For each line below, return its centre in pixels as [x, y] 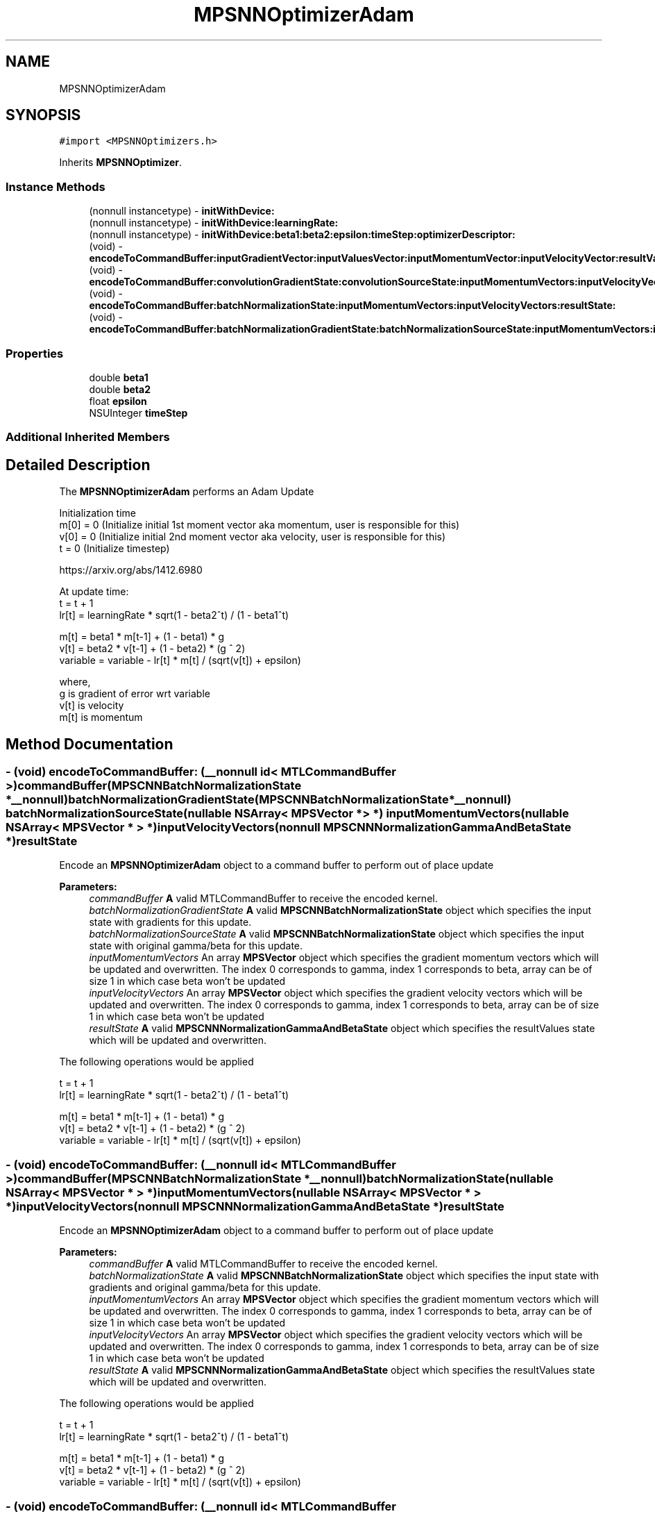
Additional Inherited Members [88, 437]
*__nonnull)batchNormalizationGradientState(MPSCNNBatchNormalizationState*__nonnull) [258, 799]
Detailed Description [78, 465]
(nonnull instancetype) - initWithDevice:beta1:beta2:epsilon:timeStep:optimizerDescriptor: [302, 235]
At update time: [94, 592]
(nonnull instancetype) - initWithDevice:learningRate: [214, 223]
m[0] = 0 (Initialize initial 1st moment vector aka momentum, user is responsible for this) [260, 525]
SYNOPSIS [43, 115]
